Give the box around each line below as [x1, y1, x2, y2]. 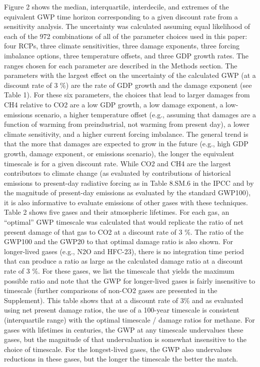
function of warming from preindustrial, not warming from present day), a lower [4, 119, 249, 129]
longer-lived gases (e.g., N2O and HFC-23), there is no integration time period [4, 246, 244, 256]
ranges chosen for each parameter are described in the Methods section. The [4, 60, 237, 70]
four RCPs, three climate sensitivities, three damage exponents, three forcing [4, 40, 240, 51]
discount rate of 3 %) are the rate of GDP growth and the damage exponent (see [4, 79, 252, 90]
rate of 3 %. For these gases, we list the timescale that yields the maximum [4, 266, 234, 276]
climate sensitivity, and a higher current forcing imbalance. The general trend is [4, 128, 248, 139]
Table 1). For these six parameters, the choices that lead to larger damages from [4, 89, 250, 100]
